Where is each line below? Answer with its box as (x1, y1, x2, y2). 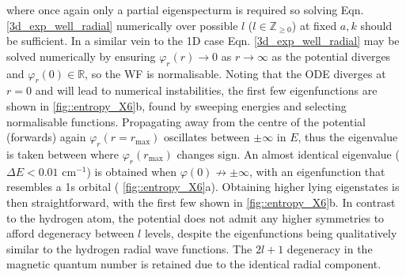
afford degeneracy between (6, 225, 135, 241)
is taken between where (6, 145, 120, 162)
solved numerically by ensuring (6, 47, 156, 64)
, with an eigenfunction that (249, 163, 385, 179)
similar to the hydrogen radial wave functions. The (6, 240, 252, 256)
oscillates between (163, 129, 250, 145)
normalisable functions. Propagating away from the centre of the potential (6, 113, 366, 129)
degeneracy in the (286, 240, 373, 256)
